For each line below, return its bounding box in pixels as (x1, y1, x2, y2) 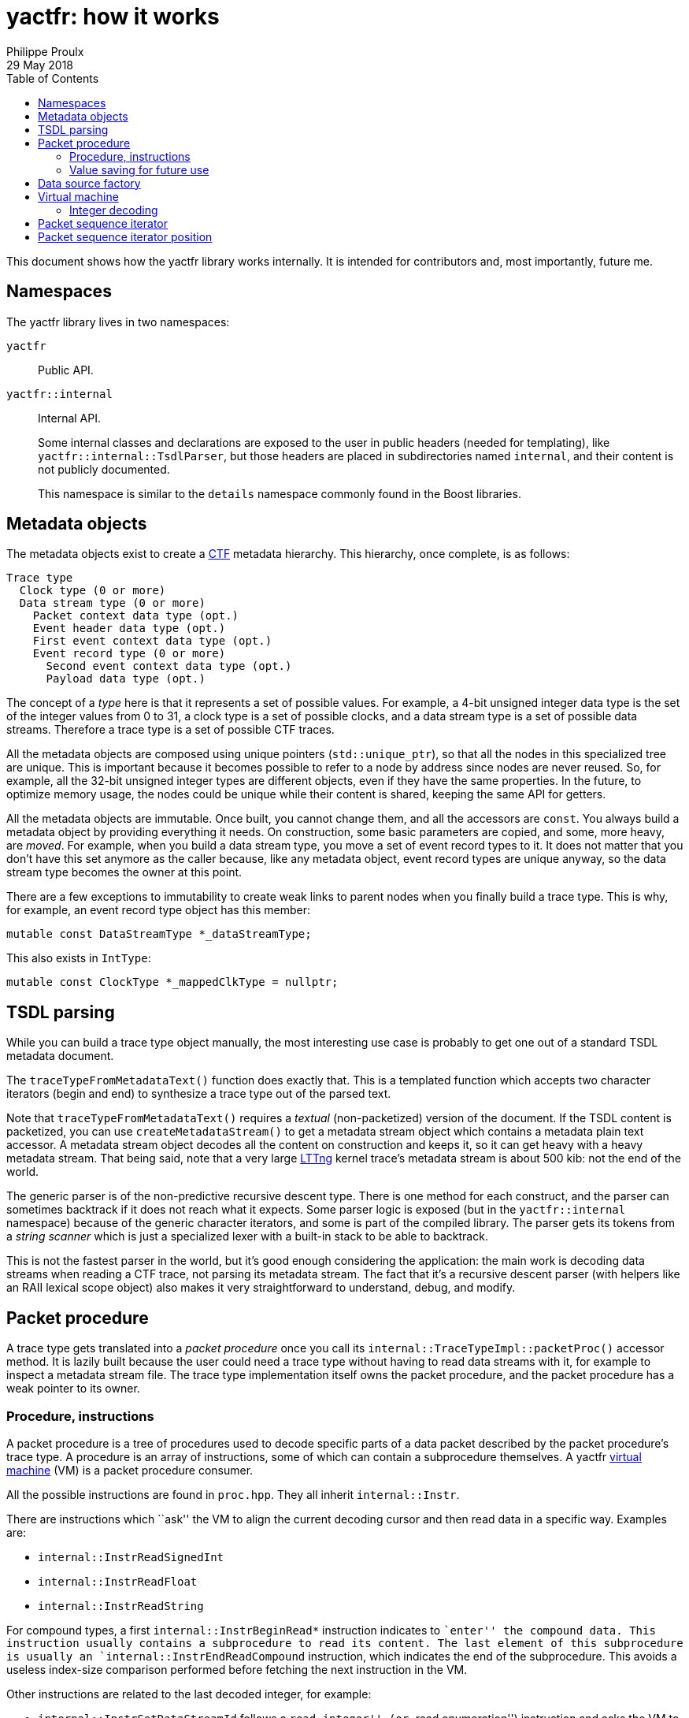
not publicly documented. (38, 462, 170, 476)
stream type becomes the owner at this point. (6, 865, 243, 879)
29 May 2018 (6, 58, 73, 72)
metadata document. (6, 1049, 114, 1063)
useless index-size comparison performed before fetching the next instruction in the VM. (6, 1662, 468, 1676)
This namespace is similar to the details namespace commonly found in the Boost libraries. (38, 486, 521, 500)
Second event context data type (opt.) (46, 660, 292, 673)
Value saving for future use (69, 162, 209, 177)
